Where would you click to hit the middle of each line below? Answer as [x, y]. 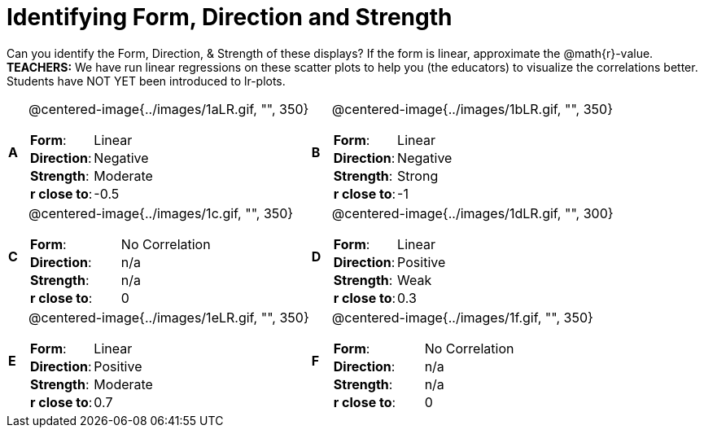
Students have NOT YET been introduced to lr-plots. [146, 81]
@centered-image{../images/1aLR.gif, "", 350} [169, 109]
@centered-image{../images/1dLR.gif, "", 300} [472, 213]
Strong [418, 175]
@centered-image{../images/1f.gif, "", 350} [462, 317]
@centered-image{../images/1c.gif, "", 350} [161, 213]
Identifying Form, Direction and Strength [230, 17]
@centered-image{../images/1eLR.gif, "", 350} [169, 317]
